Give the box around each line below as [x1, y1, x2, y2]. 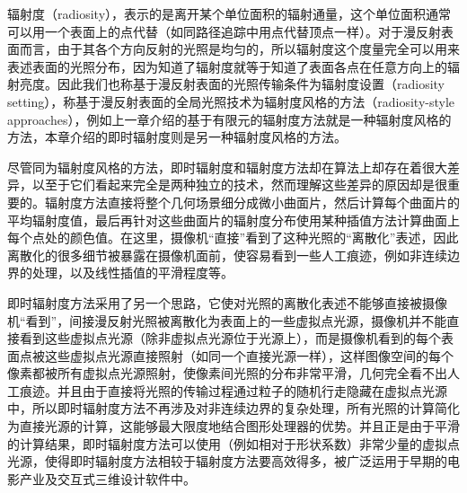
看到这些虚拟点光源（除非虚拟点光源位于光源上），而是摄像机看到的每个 [19, 329, 441, 348]
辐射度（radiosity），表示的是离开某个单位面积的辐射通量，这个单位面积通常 [7, 4, 452, 22]
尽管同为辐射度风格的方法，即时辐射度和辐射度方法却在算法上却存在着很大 [7, 157, 447, 176]
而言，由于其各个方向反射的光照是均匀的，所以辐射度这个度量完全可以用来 [19, 40, 460, 58]
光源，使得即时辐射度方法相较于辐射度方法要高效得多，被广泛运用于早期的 [7, 452, 447, 471]
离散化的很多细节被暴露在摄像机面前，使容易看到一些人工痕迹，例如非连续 [7, 245, 447, 264]
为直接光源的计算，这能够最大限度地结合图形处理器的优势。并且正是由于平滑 [7, 417, 460, 436]
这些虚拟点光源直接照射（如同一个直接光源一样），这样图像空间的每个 [44, 346, 454, 365]
